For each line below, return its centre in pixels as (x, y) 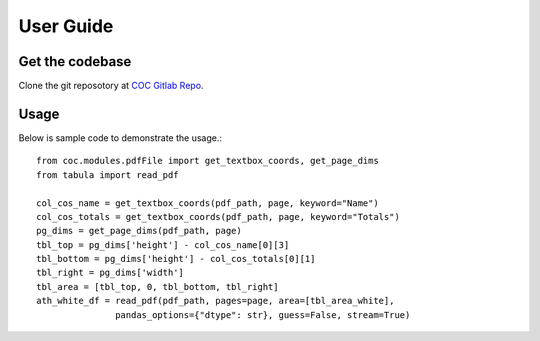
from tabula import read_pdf (107, 174)
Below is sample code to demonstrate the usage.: (120, 137)
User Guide (66, 26)
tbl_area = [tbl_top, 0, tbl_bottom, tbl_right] (157, 286)
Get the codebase (75, 61)
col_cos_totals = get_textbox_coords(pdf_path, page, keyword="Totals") (218, 216)
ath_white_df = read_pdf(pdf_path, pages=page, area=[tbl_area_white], (215, 301)
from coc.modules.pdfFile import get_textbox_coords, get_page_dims (207, 161)
